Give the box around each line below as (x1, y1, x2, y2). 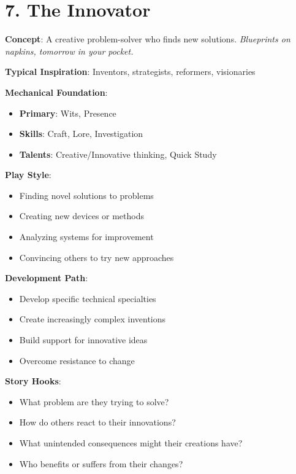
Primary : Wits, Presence (19, 106, 116, 119)
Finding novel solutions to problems (19, 188, 154, 201)
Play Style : (5, 168, 51, 181)
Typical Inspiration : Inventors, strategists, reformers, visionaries (5, 65, 256, 78)
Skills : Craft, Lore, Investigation (19, 127, 143, 140)
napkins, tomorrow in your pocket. (5, 44, 134, 57)
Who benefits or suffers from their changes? (19, 457, 183, 470)
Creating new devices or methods (19, 209, 145, 222)
